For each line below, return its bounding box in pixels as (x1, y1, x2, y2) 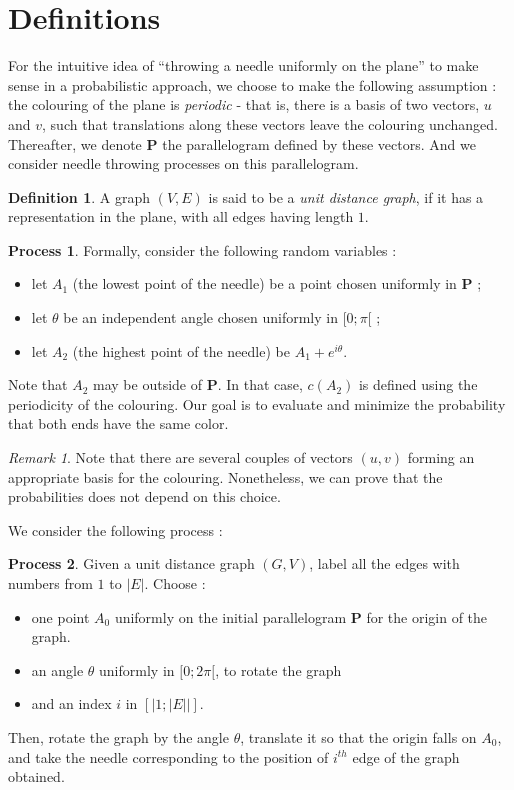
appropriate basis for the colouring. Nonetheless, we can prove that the (8, 466, 443, 487)
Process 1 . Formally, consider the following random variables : (8, 239, 397, 260)
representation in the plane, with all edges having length (8, 206, 354, 227)
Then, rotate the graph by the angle (8, 726, 229, 747)
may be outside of (93, 374, 202, 395)
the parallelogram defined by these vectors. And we (162, 133, 476, 154)
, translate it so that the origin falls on (240, 726, 477, 747)
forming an (407, 447, 475, 468)
